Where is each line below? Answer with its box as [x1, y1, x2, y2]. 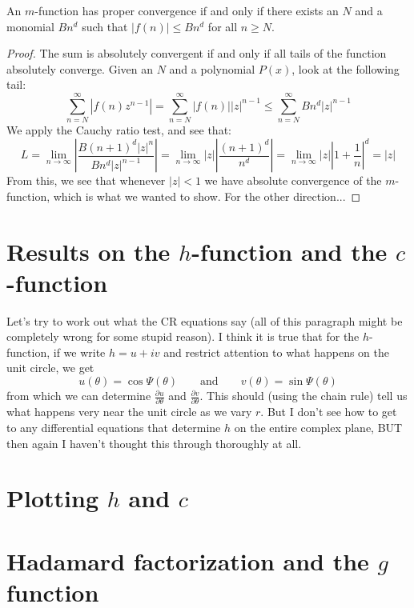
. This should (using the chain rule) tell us [199, 387, 408, 404]
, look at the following [291, 60, 400, 77]
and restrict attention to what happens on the [163, 343, 389, 360]
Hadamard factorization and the [6, 544, 369, 577]
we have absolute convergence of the [204, 172, 382, 189]
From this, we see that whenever [6, 172, 166, 189]
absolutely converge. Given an [6, 60, 153, 77]
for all [207, 18, 238, 34]
